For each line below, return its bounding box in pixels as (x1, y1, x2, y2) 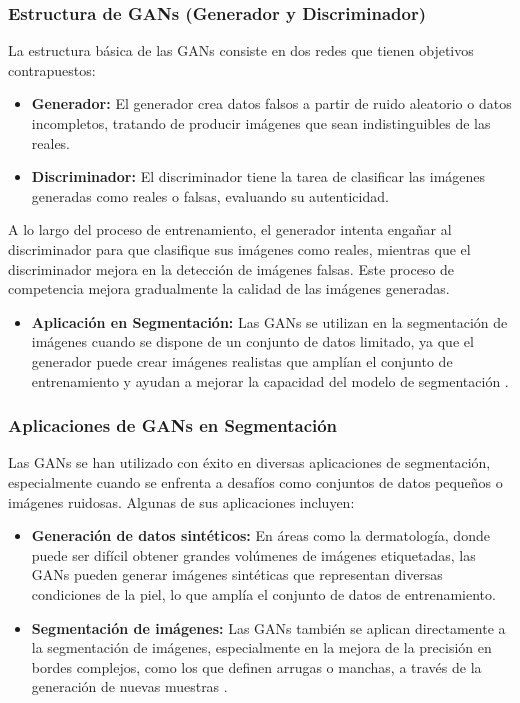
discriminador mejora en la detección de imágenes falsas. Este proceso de (8, 258, 455, 279)
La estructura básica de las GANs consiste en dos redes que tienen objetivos (8, 40, 474, 61)
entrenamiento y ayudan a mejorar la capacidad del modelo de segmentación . (31, 370, 509, 391)
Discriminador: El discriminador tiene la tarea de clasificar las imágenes (31, 166, 486, 187)
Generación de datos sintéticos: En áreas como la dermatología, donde (31, 525, 490, 546)
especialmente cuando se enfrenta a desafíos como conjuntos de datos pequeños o (8, 471, 503, 492)
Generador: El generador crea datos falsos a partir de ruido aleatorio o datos (31, 93, 512, 114)
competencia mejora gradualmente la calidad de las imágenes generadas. (8, 278, 450, 299)
